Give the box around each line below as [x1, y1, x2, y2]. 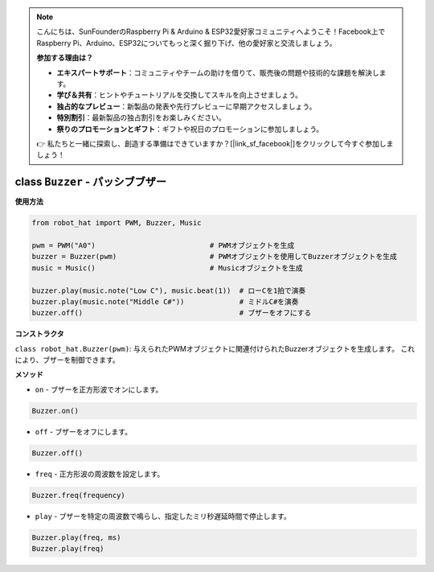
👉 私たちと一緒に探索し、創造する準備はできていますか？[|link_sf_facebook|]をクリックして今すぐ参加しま [36, 138, 394, 148]
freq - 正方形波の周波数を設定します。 [35, 469, 165, 479]
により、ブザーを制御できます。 [14, 355, 120, 365]
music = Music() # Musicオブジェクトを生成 [31, 263, 303, 273]
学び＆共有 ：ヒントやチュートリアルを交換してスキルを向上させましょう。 [56, 90, 303, 100]
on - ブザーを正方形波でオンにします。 [35, 385, 163, 394]
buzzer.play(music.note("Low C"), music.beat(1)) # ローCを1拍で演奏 [31, 286, 306, 295]
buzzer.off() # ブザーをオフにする [31, 308, 312, 318]
